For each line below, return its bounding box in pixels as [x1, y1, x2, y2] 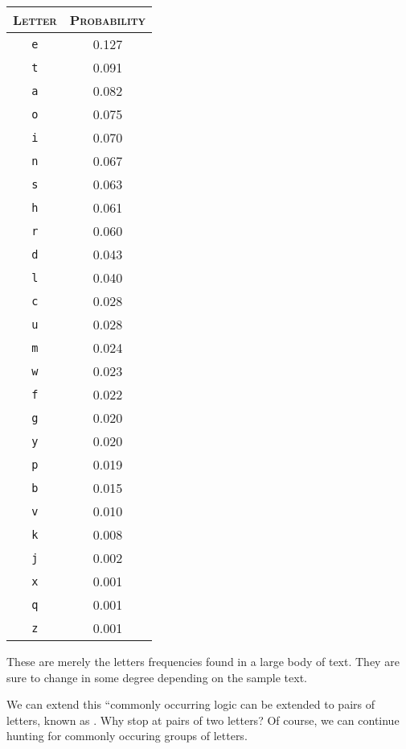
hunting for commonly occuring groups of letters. [6, 727, 248, 744]
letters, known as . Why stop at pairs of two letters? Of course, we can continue [6, 711, 400, 728]
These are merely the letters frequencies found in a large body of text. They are [6, 653, 400, 669]
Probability [69, 10, 146, 29]
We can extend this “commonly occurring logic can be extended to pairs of [6, 696, 375, 713]
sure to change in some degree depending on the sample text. [6, 668, 307, 685]
